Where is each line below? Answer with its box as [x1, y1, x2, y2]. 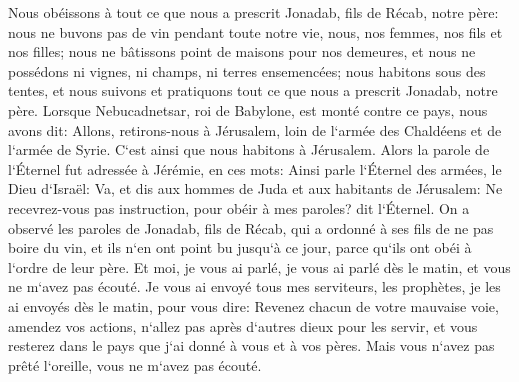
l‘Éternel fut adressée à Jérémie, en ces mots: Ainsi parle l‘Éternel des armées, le [8, 158, 502, 179]
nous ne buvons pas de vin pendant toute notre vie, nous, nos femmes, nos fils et [8, 21, 503, 42]
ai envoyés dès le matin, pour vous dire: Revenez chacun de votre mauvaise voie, [8, 295, 499, 316]
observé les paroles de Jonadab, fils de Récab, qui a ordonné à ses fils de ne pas [8, 217, 494, 238]
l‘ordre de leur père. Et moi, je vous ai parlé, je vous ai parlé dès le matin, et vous [8, 256, 511, 277]
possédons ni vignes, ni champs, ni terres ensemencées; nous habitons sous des [8, 60, 486, 81]
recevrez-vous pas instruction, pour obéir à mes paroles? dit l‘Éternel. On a [8, 197, 470, 218]
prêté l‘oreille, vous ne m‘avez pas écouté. [8, 354, 262, 375]
